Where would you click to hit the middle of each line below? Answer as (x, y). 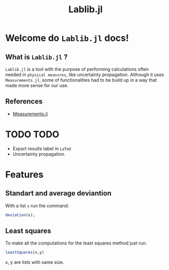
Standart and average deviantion (59, 193)
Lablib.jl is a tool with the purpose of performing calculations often (77, 69)
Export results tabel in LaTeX (42, 149)
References (24, 101)
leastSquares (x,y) (25, 253)
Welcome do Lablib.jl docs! (67, 38)
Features (24, 174)
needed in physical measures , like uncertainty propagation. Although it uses (85, 75)
